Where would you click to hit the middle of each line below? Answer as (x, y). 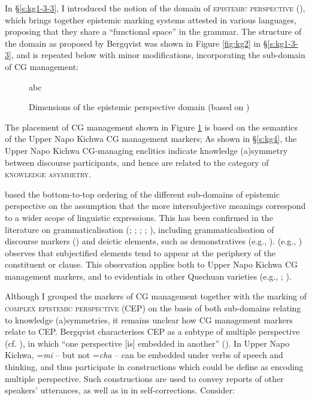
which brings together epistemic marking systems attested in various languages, (151, 19)
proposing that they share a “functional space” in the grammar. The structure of (153, 31)
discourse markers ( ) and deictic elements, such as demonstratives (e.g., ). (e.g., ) (154, 241)
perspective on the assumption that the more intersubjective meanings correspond (155, 206)
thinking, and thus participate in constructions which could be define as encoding (154, 367)
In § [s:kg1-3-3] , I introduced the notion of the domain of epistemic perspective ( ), (155, 8)
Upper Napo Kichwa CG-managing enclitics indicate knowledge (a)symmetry (146, 150)
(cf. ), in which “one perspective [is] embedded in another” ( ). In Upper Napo (147, 343)
